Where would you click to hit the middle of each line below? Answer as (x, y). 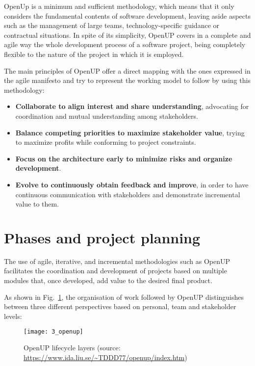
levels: (13, 316)
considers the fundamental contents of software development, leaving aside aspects (127, 15)
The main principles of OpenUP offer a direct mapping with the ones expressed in (127, 70)
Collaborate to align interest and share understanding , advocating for (132, 106)
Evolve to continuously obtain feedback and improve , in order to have (132, 184)
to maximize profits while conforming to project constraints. (106, 142)
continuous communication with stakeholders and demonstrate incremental (128, 194)
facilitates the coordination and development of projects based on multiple (115, 271)
